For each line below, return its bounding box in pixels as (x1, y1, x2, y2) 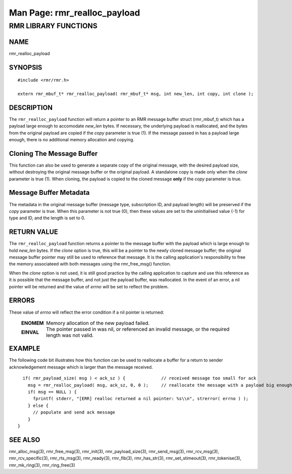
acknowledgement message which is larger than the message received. (9, 364, 153, 370)
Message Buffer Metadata (9, 189, 90, 197)
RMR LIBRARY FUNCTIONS (9, 21, 97, 30)
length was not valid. (46, 332, 94, 339)
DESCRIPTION (9, 103, 53, 112)
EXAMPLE (9, 344, 40, 353)
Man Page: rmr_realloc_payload (9, 7, 141, 18)
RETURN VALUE (9, 228, 58, 236)
